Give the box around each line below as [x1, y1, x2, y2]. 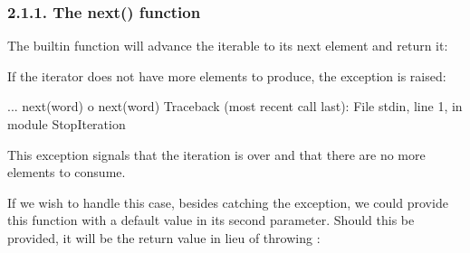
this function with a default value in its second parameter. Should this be [7, 211, 415, 230]
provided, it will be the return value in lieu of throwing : [7, 228, 321, 247]
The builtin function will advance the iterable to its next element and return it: [7, 36, 448, 55]
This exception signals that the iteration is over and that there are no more [7, 145, 426, 164]
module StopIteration [7, 115, 126, 133]
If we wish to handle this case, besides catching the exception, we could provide [7, 192, 448, 211]
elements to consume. [7, 163, 126, 182]
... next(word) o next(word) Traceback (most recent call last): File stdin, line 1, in [7, 97, 463, 116]
